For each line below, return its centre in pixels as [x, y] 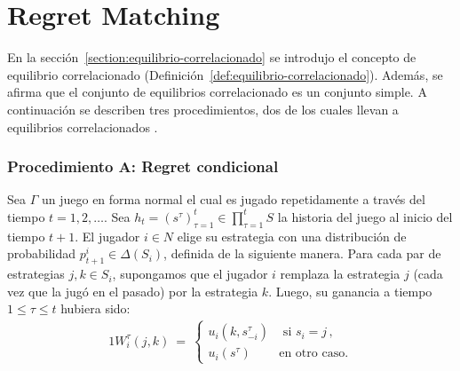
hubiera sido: [95, 308]
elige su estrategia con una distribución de [292, 236]
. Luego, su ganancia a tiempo [350, 291]
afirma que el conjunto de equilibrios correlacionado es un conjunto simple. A [217, 92]
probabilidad [42, 253]
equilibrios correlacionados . [83, 126]
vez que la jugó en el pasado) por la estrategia [133, 291]
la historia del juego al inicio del [365, 216]
